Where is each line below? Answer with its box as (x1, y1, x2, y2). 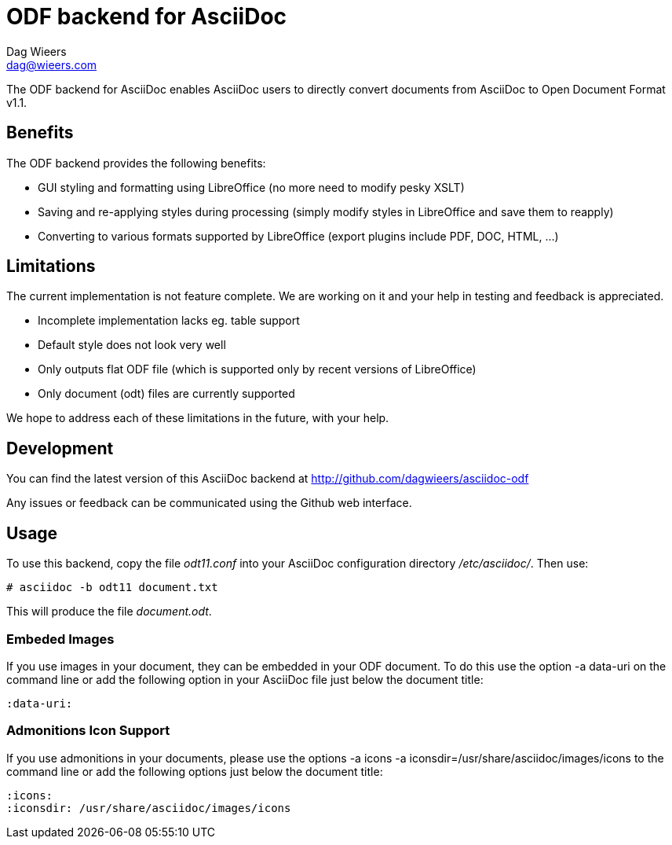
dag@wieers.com (6, 57, 97, 72)
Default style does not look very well (38, 338, 226, 352)
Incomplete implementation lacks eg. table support (38, 314, 300, 328)
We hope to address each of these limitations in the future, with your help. (6, 411, 389, 425)
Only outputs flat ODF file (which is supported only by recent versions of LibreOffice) (38, 362, 477, 377)
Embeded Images (6, 630, 115, 647)
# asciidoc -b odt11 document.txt (6, 581, 218, 594)
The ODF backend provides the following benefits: (6, 156, 266, 170)
